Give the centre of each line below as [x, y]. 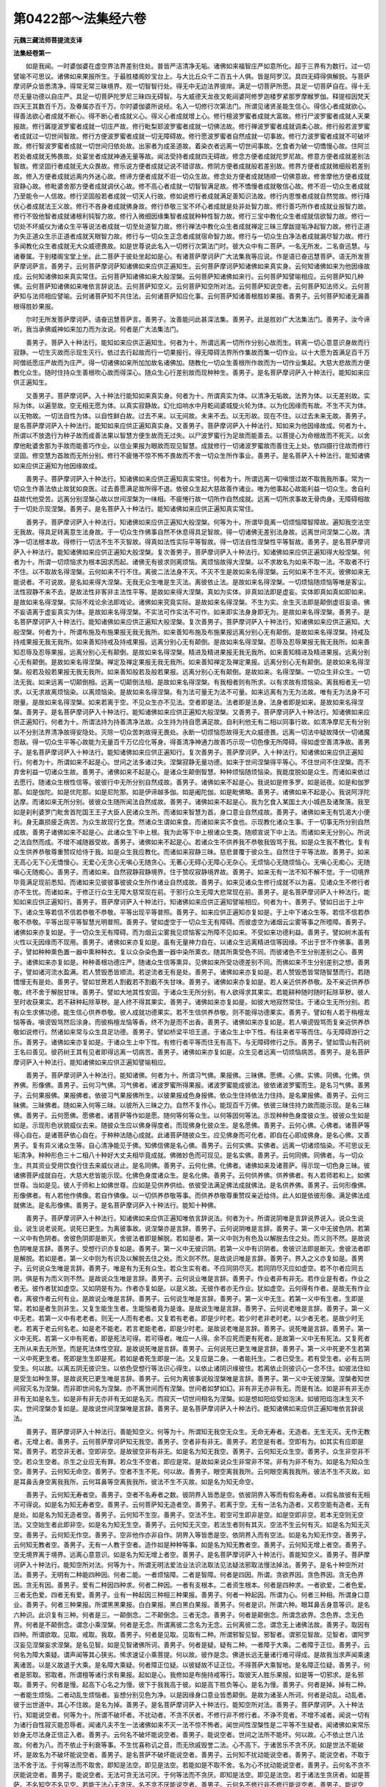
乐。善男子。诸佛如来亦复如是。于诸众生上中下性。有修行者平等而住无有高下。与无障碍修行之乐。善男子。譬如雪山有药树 [192, 1042]
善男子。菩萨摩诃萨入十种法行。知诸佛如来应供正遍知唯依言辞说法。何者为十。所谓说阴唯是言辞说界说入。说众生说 [194, 1218]
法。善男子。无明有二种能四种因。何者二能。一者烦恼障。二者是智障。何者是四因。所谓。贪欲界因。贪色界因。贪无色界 [188, 1575]
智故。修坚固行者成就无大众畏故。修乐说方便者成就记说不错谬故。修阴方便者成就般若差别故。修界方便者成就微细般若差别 [192, 166]
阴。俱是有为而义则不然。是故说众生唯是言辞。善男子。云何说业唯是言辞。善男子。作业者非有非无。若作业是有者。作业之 [192, 1278]
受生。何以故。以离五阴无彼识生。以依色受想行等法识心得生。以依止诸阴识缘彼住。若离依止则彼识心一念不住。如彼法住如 [192, 1368]
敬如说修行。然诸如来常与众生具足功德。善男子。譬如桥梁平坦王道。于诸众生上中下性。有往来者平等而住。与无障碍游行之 [192, 1032]
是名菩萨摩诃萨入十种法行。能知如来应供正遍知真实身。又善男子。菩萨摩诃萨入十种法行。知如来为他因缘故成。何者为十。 [192, 426]
